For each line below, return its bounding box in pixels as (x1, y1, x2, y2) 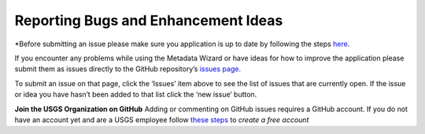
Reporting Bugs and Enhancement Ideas (14, 12, 283, 29)
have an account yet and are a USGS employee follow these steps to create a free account (14, 114, 309, 125)
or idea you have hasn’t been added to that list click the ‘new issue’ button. (14, 90, 257, 100)
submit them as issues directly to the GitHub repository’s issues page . (14, 64, 242, 74)
